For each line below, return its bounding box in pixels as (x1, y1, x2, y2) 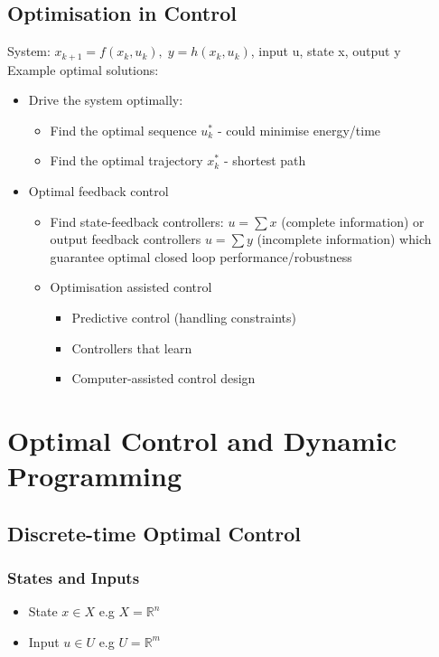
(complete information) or (281, 211, 425, 230)
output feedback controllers (50, 230, 201, 249)
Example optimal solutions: (7, 60, 159, 79)
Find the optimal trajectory (50, 151, 203, 170)
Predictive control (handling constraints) (71, 308, 297, 326)
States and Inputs (7, 567, 140, 589)
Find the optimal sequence (50, 120, 197, 139)
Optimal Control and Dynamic (7, 421, 397, 458)
